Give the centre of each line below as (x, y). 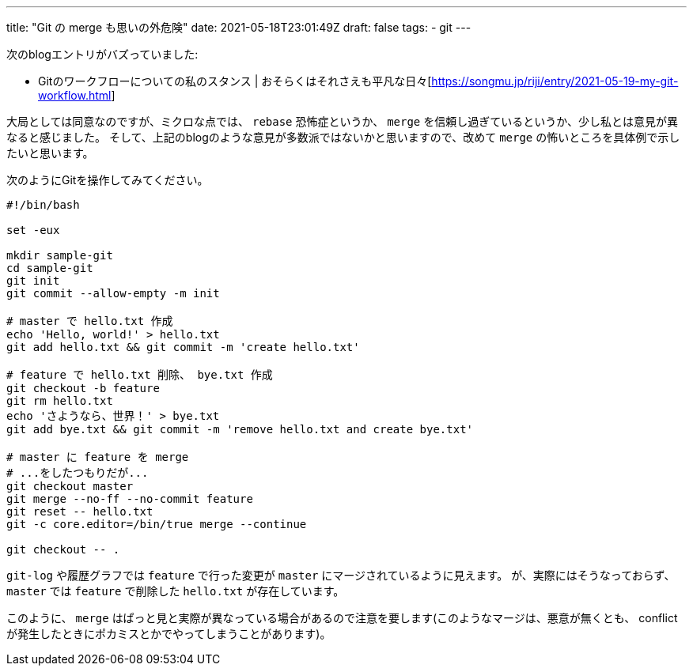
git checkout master (70, 486)
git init (33, 281)
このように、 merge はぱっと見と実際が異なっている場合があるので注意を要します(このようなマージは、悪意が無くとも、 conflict (342, 618)
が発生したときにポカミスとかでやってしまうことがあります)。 (169, 634)
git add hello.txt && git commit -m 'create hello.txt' (183, 347)
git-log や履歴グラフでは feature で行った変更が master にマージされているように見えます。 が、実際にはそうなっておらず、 (341, 575)
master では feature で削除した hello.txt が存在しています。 (176, 591)
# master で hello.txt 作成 (90, 321)
